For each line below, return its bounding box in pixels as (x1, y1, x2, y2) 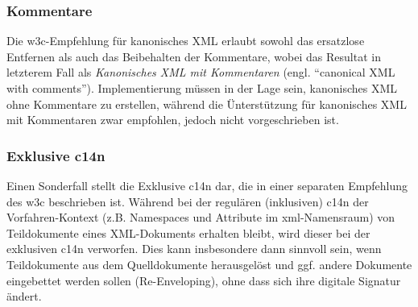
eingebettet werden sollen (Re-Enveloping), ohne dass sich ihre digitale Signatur (6, 272, 401, 288)
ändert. (6, 288, 42, 305)
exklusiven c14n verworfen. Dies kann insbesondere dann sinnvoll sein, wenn (6, 240, 382, 257)
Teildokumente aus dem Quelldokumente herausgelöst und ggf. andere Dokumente (6, 255, 412, 272)
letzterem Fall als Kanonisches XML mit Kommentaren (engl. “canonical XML (6, 64, 395, 81)
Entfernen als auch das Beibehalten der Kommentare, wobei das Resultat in (6, 48, 381, 64)
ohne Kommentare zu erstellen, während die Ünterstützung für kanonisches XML (6, 95, 407, 112)
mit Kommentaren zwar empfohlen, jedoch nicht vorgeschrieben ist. (6, 111, 339, 128)
